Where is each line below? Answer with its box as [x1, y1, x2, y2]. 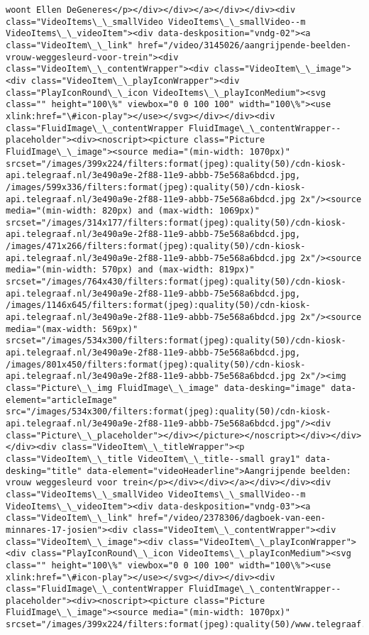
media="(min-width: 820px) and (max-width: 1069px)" [6, 206, 260, 216]
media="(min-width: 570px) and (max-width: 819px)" [6, 265, 255, 275]
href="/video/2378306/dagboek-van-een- [138, 513, 326, 524]
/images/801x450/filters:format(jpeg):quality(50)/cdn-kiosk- [6, 359, 306, 370]
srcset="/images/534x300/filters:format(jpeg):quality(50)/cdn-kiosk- [6, 336, 346, 346]
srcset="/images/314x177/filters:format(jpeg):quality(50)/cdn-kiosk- [6, 217, 346, 228]
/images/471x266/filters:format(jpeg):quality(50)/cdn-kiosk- [6, 241, 306, 252]
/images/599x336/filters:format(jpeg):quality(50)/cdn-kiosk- [6, 182, 306, 192]
